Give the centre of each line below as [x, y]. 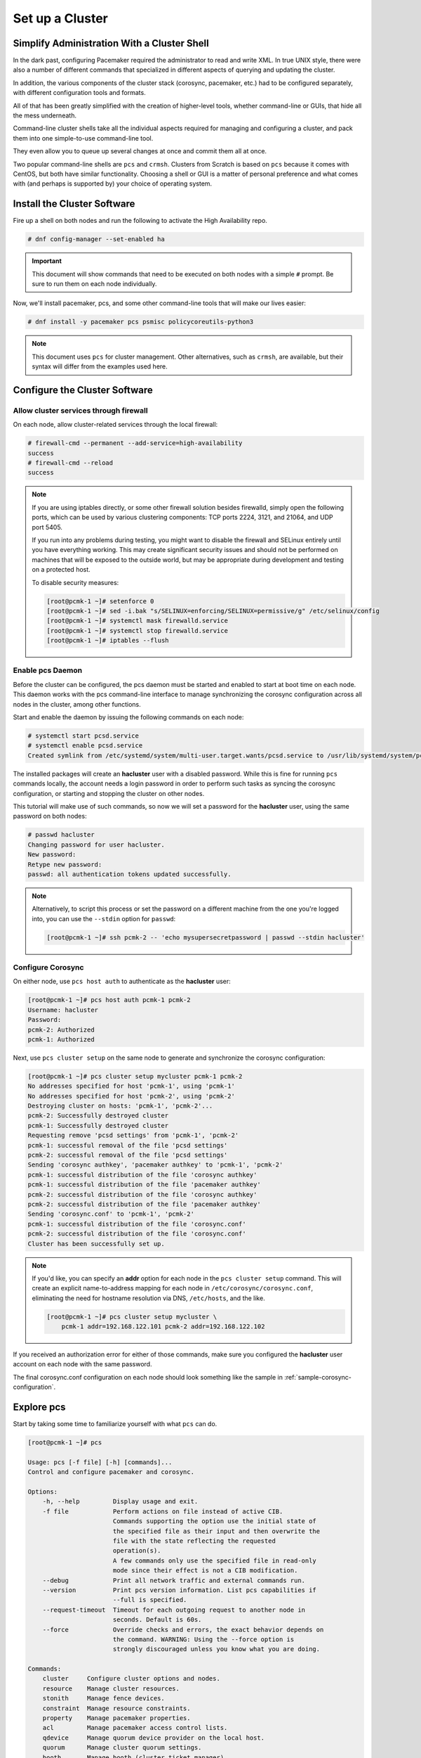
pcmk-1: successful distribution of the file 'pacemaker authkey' [144, 1185]
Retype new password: [65, 864]
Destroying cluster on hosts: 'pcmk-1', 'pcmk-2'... [120, 1106]
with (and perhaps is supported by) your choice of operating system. [113, 184]
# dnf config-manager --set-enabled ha [96, 239]
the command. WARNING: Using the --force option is [203, 1639]
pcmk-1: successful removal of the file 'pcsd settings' [128, 1145]
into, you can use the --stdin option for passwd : [104, 918]
